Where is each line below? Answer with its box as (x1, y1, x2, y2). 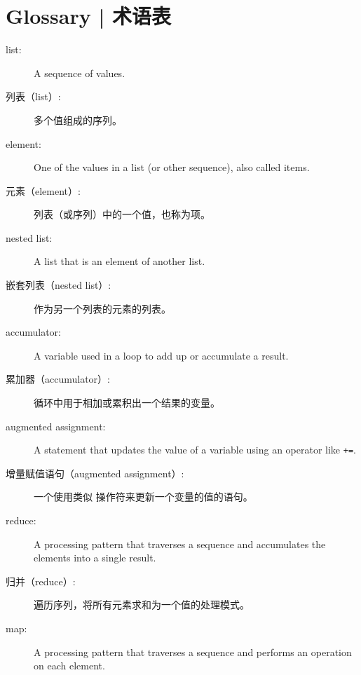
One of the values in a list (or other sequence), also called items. (34, 160, 310, 175)
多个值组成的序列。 (34, 112, 122, 127)
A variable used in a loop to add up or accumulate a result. (34, 348, 289, 362)
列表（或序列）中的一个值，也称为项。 (34, 207, 210, 221)
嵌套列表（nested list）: (6, 278, 111, 292)
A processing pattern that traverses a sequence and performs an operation (34, 644, 352, 659)
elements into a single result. (34, 550, 156, 565)
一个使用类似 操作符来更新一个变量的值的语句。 (34, 489, 253, 504)
